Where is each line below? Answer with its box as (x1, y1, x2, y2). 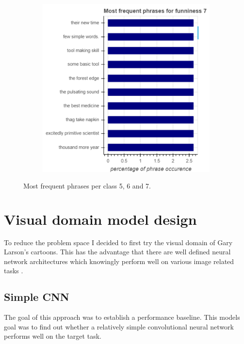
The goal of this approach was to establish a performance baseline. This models (4, 312, 240, 322)
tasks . (4, 266, 23, 276)
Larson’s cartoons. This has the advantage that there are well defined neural (4, 247, 231, 257)
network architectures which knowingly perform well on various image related (4, 256, 234, 266)
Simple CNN (4, 289, 69, 304)
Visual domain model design (4, 209, 197, 229)
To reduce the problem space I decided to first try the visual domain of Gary (4, 237, 233, 247)
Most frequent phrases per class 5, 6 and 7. (23, 180, 151, 190)
